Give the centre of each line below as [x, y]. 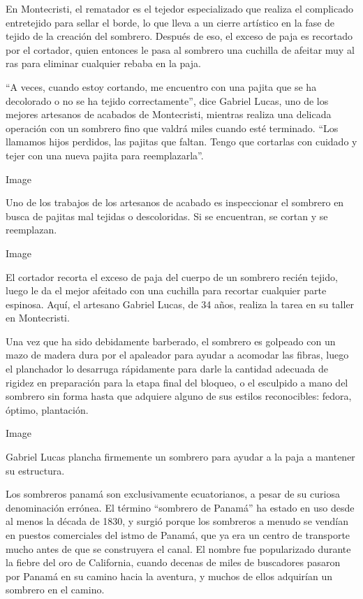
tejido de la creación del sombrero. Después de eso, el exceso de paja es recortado [179, 36]
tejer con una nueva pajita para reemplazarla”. [105, 155]
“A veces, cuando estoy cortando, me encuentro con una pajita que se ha [161, 86]
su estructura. [35, 470]
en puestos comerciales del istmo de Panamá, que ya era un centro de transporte [178, 535]
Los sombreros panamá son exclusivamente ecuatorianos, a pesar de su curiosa [173, 494]
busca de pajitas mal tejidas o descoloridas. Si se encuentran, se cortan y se [167, 216]
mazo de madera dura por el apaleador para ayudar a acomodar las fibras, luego [177, 355]
